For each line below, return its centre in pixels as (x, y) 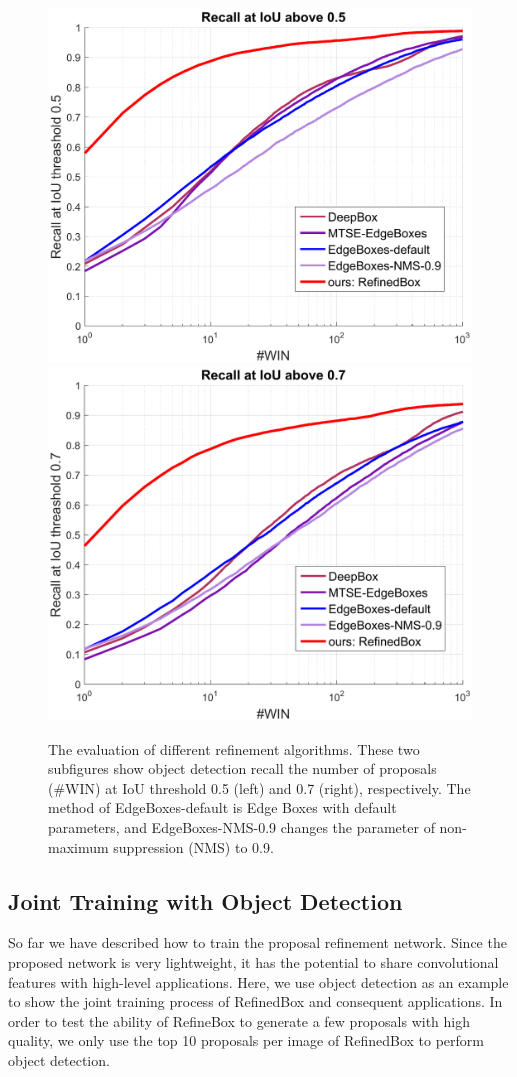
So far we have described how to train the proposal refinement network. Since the (257, 942)
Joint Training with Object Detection (205, 900)
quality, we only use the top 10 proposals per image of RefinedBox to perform (246, 1040)
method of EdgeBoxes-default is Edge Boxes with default (222, 807)
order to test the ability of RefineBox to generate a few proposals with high (239, 1020)
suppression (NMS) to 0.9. (193, 846)
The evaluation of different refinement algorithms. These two (234, 748)
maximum (78, 846)
